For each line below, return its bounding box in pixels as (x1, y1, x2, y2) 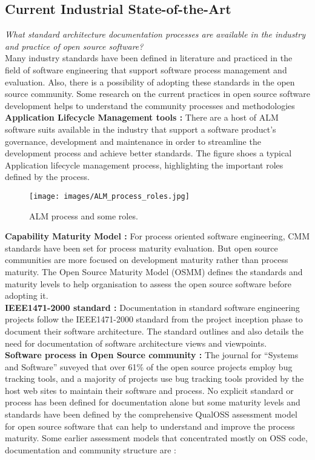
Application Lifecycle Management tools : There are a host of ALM (5, 111, 279, 124)
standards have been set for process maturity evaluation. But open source (5, 241, 278, 254)
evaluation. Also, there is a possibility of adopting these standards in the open (5, 75, 295, 88)
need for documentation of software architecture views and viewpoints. (5, 336, 267, 349)
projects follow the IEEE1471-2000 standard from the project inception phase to (5, 313, 303, 325)
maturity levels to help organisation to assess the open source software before (5, 277, 291, 290)
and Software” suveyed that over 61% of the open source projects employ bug (5, 360, 293, 373)
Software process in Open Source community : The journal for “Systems (5, 348, 299, 361)
